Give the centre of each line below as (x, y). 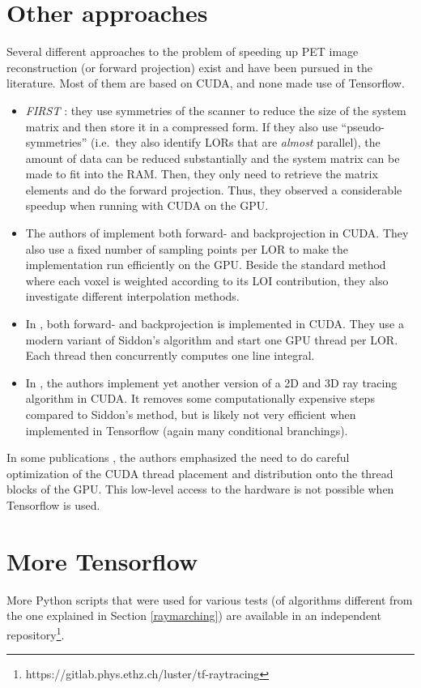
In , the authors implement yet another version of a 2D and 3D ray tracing (211, 382)
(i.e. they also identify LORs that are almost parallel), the (236, 142)
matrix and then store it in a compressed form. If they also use (181, 126)
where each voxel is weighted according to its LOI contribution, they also (207, 280)
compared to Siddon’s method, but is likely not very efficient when (191, 414)
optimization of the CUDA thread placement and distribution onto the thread (200, 473)
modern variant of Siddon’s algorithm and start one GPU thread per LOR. (212, 339)
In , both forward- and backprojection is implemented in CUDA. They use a (215, 324)
